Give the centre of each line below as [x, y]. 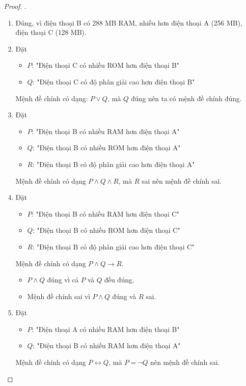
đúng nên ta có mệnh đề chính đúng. [186, 98]
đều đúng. [119, 280]
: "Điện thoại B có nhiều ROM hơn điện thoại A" [107, 148]
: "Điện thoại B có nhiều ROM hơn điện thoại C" [107, 230]
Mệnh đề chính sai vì [59, 296]
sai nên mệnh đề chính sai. [181, 180]
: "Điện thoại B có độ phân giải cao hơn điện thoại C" [113, 246]
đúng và [124, 296]
